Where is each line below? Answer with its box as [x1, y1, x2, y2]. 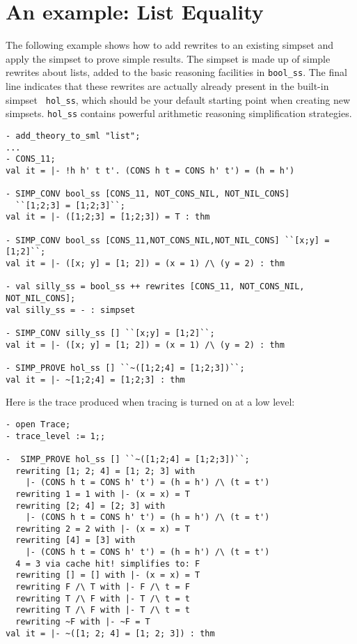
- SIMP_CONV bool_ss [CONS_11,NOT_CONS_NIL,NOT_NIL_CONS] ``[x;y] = [6, 235, 330, 245]
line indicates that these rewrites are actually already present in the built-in [6, 78, 329, 93]
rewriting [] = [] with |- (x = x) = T [15, 570, 200, 581]
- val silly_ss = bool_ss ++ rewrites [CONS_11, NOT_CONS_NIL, [6, 282, 305, 292]
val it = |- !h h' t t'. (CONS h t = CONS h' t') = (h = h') [6, 165, 295, 176]
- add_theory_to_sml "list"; [6, 130, 141, 141]
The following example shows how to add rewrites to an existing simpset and [6, 38, 334, 52]
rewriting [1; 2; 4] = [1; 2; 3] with [15, 466, 196, 476]
